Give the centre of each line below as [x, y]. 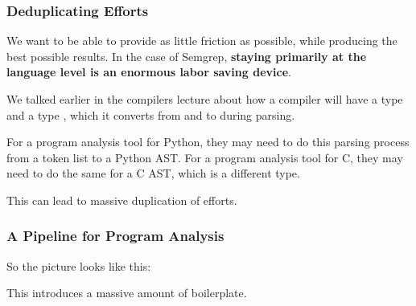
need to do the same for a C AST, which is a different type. [153, 173]
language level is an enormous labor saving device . [149, 72]
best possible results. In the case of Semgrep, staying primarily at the [187, 56]
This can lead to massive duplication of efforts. [122, 200]
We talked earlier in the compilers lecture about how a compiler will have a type [205, 99]
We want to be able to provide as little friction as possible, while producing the [202, 41]
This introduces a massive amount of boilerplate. [127, 293]
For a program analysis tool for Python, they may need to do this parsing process [208, 142]
